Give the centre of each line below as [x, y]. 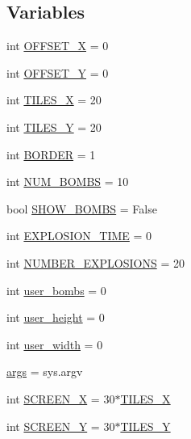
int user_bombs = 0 [56, 290]
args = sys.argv [45, 371]
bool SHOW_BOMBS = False [82, 208]
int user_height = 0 [56, 317]
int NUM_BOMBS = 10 [68, 182]
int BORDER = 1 [51, 154]
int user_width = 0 [55, 344]
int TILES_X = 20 [54, 100]
